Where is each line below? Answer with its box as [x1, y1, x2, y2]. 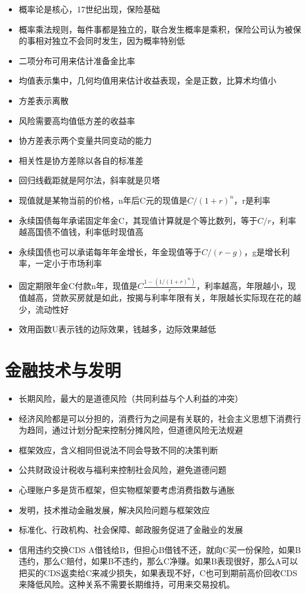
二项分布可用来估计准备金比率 [18, 54, 135, 66]
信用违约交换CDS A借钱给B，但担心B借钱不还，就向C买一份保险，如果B [18, 543, 301, 555]
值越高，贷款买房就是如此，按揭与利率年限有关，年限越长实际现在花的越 [18, 291, 301, 304]
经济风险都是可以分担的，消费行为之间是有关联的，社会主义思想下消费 [18, 412, 293, 424]
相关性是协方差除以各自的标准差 [18, 154, 144, 166]
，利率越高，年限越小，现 [196, 279, 296, 292]
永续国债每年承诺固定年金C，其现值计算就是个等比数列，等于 [18, 214, 257, 226]
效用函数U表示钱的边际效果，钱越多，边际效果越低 [18, 323, 216, 335]
